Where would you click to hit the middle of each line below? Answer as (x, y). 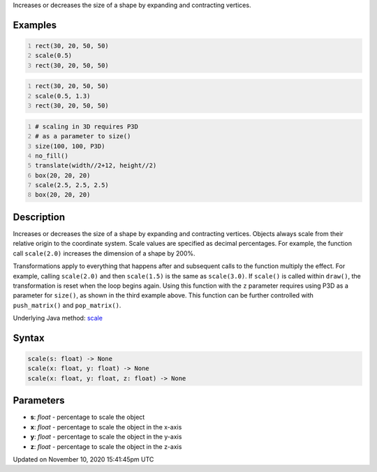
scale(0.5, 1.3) (63, 96)
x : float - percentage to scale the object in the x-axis (106, 427)
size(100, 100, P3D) (70, 146)
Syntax (29, 338)
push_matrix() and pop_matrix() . (67, 305)
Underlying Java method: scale (58, 318)
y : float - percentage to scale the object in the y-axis (106, 437)
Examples (35, 25)
